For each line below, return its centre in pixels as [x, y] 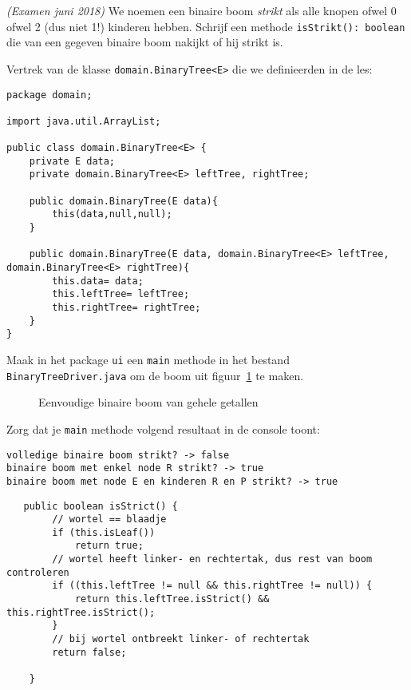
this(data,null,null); [112, 214]
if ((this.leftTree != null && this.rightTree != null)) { [212, 586]
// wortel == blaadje [109, 519]
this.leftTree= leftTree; [121, 294]
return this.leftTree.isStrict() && [172, 599]
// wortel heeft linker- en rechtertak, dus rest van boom [212, 559]
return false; [89, 652]
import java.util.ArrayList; [84, 121]
